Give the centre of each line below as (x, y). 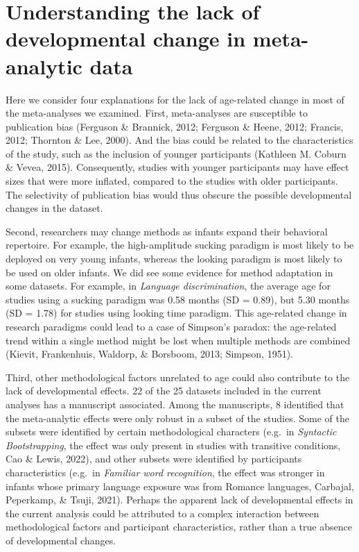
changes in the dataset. (54, 208)
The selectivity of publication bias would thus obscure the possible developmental (179, 194)
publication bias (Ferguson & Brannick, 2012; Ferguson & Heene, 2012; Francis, (175, 126)
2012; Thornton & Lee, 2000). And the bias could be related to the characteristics (179, 140)
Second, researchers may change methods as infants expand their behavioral (167, 231)
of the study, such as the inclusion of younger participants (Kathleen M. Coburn (176, 153)
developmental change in (126, 39)
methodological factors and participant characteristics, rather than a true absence (179, 527)
